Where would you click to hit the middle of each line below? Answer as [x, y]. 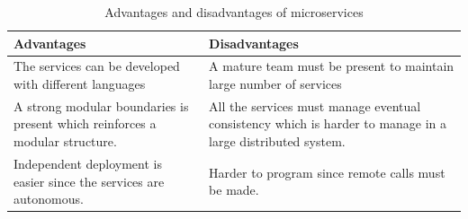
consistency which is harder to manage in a [328, 123]
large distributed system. [277, 141]
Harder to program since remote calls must [327, 172]
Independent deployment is [88, 163]
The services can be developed [97, 66]
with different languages [80, 84]
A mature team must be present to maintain [332, 66]
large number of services [275, 84]
